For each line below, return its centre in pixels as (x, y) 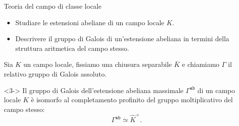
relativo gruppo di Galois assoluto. (55, 73)
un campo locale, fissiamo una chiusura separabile (97, 64)
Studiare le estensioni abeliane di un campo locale (90, 22)
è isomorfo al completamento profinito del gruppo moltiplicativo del (132, 100)
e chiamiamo (201, 64)
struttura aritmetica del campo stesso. (72, 48)
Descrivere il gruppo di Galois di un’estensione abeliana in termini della (122, 39)
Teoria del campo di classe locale (53, 6)
